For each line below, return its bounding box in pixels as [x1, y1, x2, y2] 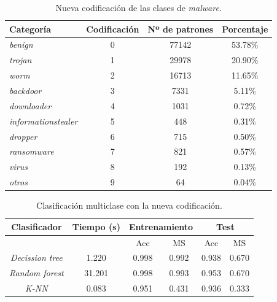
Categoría [9, 22, 52, 35]
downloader [9, 99, 52, 112]
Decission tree [10, 251, 63, 264]
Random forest [9, 266, 64, 279]
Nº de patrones [147, 22, 214, 35]
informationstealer [9, 114, 78, 127]
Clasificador [11, 220, 62, 233]
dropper [9, 130, 37, 142]
